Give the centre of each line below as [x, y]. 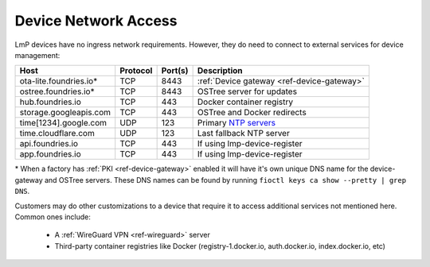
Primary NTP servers [236, 123]
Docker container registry [245, 102]
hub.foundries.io [50, 102]
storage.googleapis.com [65, 113]
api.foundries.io [49, 144]
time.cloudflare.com [57, 133]
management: [37, 55]
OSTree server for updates [247, 91]
